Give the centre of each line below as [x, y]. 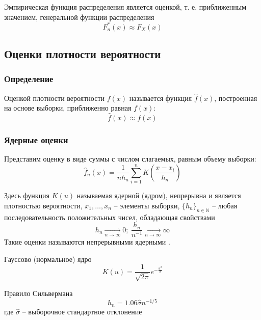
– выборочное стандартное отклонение [82, 312]
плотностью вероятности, [43, 205]
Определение [29, 79]
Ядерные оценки [36, 140]
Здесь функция [27, 195]
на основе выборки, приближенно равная [68, 108]
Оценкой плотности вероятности [54, 98]
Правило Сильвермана [38, 293]
